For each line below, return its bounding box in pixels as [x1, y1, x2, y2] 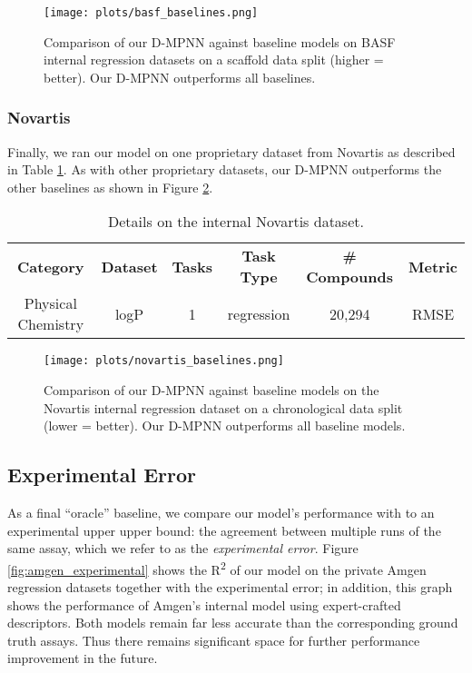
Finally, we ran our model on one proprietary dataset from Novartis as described [7, 142, 456, 161]
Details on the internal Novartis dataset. [108, 211, 364, 233]
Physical [24, 292, 77, 314]
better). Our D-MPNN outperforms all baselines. [44, 67, 316, 86]
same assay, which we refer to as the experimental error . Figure [7, 539, 359, 558]
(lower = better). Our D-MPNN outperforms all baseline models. [44, 416, 406, 435]
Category [17, 255, 84, 277]
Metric [408, 255, 457, 277]
